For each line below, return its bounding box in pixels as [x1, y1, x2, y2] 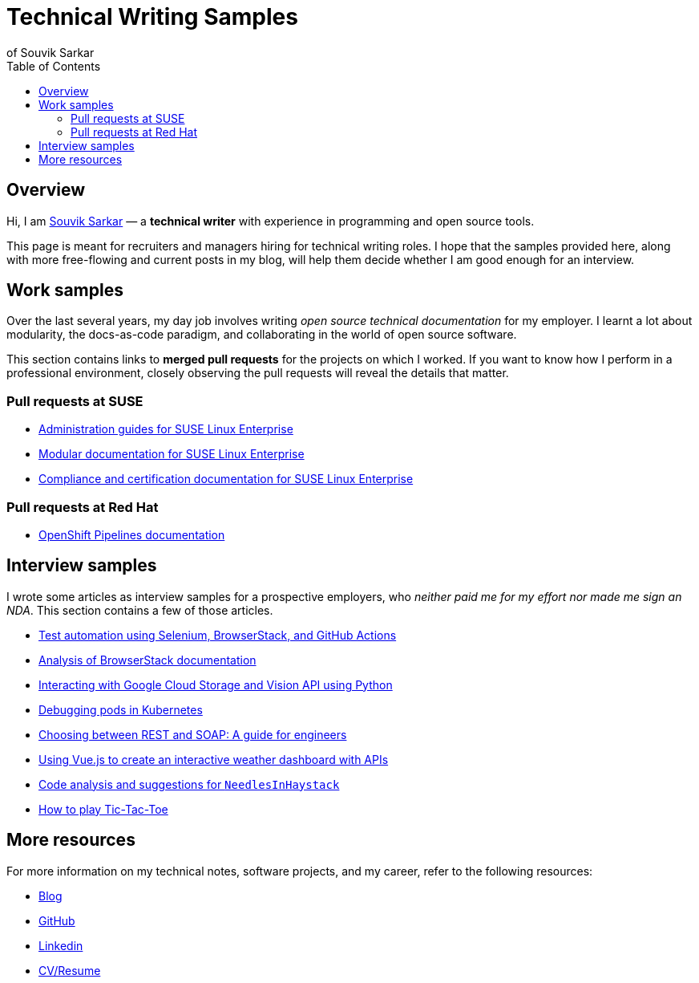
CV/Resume [38, 963, 101, 977]
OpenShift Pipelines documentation [38, 527, 225, 542]
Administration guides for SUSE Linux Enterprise [38, 422, 293, 437]
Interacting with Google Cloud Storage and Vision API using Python [38, 677, 393, 692]
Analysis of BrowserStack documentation [38, 652, 257, 667]
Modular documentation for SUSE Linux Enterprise [38, 447, 305, 461]
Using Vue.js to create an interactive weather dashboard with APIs [38, 752, 389, 766]
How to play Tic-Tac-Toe [38, 802, 168, 816]
